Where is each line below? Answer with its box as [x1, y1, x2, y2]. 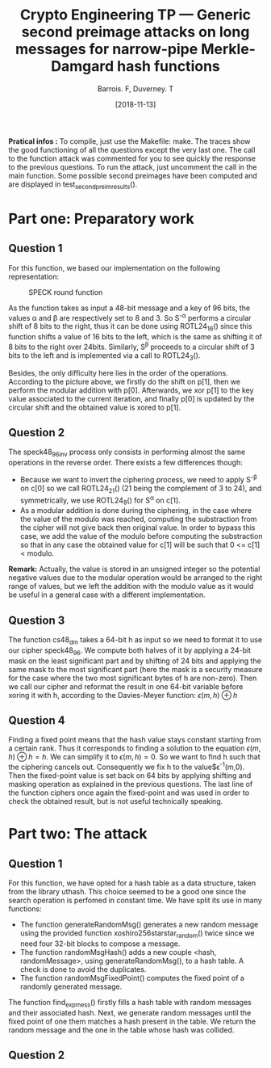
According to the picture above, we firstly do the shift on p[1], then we [8, 376, 240, 386]
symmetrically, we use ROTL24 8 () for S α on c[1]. [19, 494, 181, 507]
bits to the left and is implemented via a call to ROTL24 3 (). [8, 350, 201, 362]
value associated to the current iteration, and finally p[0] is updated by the [8, 393, 255, 403]
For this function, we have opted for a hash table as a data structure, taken [8, 878, 256, 888]
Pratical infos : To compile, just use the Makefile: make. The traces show [8, 136, 251, 146]
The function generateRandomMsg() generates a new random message [19, 919, 259, 930]
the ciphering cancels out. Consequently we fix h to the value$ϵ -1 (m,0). [8, 761, 245, 772]
